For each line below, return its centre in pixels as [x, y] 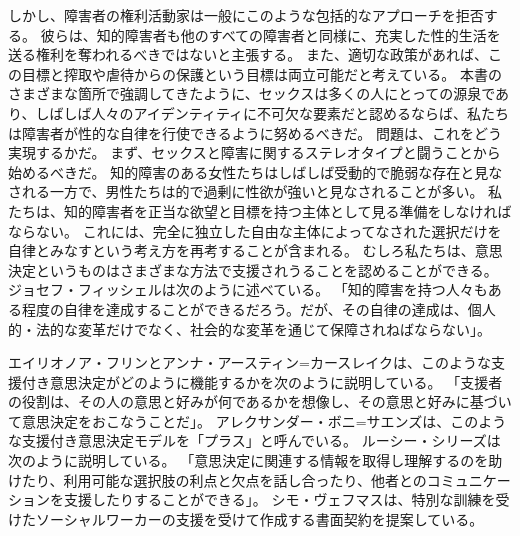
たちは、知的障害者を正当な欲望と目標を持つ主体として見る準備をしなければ [260, 210]
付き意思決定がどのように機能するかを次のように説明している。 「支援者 [262, 381]
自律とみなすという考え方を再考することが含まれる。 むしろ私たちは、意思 [255, 250]
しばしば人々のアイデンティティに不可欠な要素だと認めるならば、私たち [272, 112]
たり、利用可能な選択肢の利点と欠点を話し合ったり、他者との [224, 479]
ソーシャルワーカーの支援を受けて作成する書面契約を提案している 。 [259, 518]
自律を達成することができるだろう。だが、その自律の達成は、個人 [279, 308]
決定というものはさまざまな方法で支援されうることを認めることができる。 [253, 269]
